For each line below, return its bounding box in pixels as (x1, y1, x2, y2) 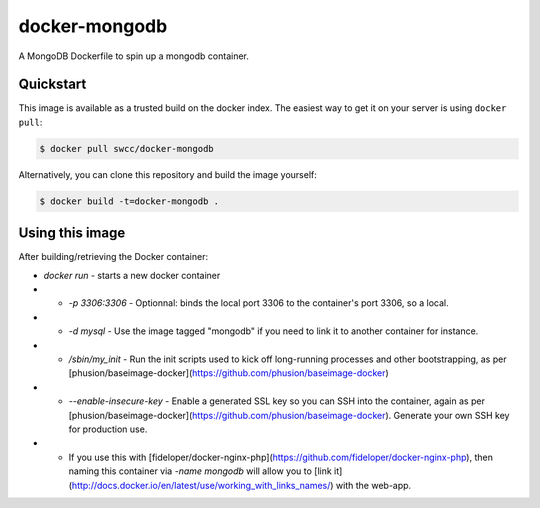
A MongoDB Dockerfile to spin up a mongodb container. (18, 50, 250, 62)
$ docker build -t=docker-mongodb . (39, 195, 220, 207)
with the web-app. (335, 479, 412, 491)
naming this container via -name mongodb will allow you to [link (68, 465, 332, 477)
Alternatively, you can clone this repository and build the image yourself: (18, 168, 317, 180)
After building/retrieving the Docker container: (18, 251, 209, 263)
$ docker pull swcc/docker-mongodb (39, 143, 214, 154)
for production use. (68, 423, 148, 435)
